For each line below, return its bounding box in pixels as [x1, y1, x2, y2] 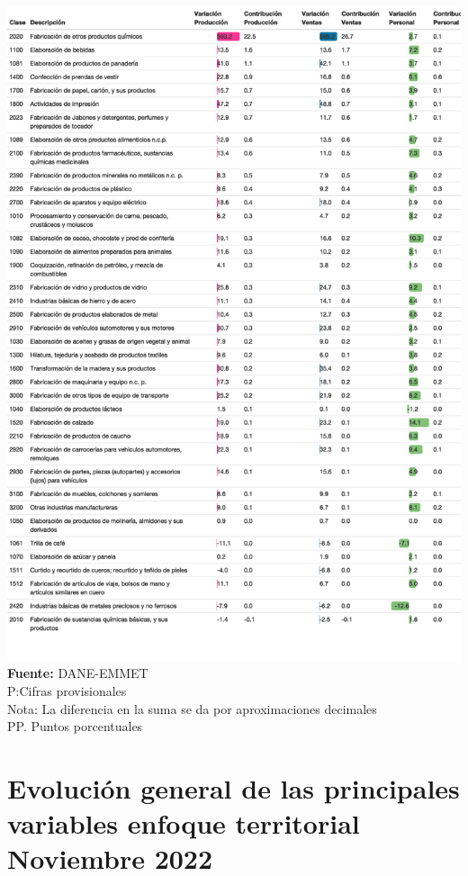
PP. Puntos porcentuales [7, 717, 143, 736]
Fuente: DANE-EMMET [7, 664, 148, 682]
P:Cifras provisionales [7, 682, 127, 700]
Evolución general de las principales [7, 770, 460, 807]
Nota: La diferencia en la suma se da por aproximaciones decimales [7, 699, 377, 718]
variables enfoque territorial [7, 805, 360, 842]
